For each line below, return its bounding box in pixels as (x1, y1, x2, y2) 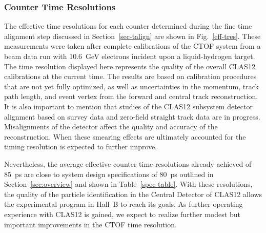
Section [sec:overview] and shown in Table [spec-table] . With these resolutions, (4, 179, 253, 189)
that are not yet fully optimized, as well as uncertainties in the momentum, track (4, 81, 259, 91)
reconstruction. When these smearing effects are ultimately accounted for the (4, 131, 246, 142)
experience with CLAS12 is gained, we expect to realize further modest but (4, 208, 240, 219)
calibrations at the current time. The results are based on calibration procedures (4, 71, 257, 82)
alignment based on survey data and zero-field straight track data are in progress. (4, 111, 260, 122)
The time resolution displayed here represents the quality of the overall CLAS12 (4, 61, 255, 71)
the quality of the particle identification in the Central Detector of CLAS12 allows (4, 188, 262, 199)
